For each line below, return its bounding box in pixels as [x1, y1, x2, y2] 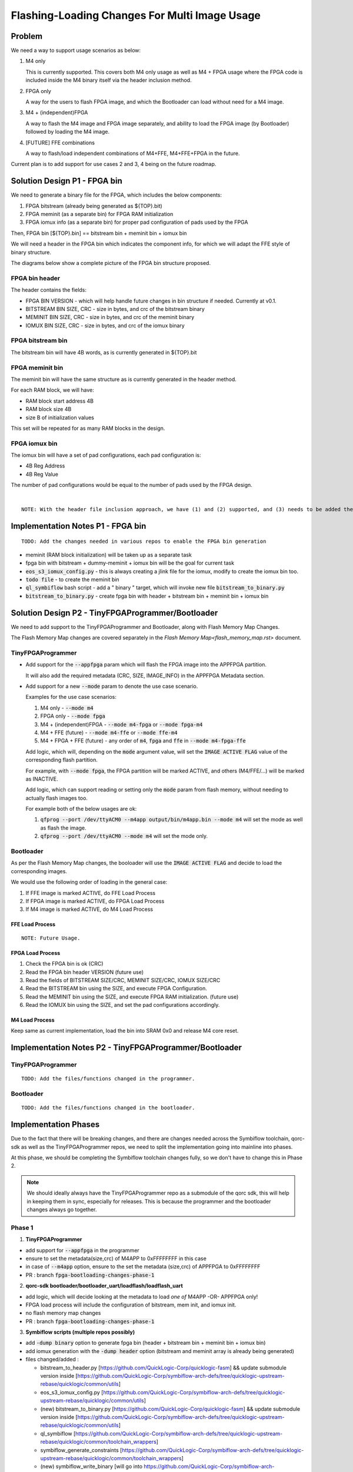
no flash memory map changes [25, 1309, 101, 1317]
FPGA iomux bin [11, 439, 58, 447]
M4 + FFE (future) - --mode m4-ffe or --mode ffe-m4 [40, 729, 178, 736]
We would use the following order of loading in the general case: [11, 878, 168, 886]
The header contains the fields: [11, 286, 87, 294]
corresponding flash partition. [25, 757, 98, 764]
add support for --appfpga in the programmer [25, 1246, 139, 1254]
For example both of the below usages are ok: [25, 805, 137, 813]
